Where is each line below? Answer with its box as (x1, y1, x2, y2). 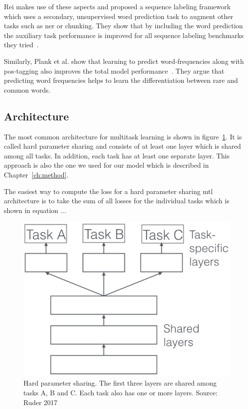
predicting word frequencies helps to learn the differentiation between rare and (4, 75, 238, 85)
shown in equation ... (4, 205, 66, 215)
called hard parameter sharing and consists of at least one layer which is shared (4, 141, 241, 151)
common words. (4, 84, 51, 95)
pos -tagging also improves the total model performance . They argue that (4, 65, 225, 76)
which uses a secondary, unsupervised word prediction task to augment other (4, 11, 233, 21)
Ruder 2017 (23, 397, 57, 407)
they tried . (4, 39, 39, 50)
